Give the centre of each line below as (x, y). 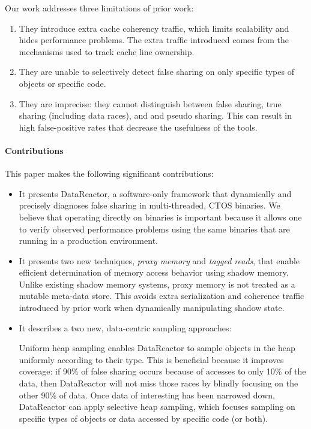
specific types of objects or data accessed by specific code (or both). (143, 418)
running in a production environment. (88, 241)
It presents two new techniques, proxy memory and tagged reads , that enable (159, 260)
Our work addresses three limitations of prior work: (99, 8)
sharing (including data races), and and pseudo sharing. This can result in (155, 115)
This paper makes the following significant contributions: (109, 173)
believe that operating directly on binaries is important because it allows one (160, 217)
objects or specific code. (62, 83)
